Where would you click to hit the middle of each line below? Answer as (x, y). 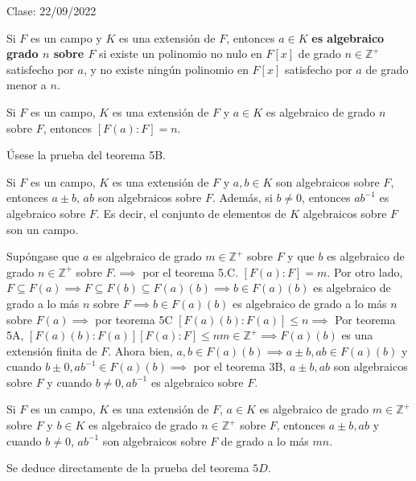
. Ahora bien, (140, 350)
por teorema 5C (134, 319)
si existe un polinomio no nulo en (181, 53)
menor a (27, 85)
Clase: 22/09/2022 (51, 10)
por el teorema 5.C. (190, 271)
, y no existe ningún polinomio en (166, 69)
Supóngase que (43, 256)
